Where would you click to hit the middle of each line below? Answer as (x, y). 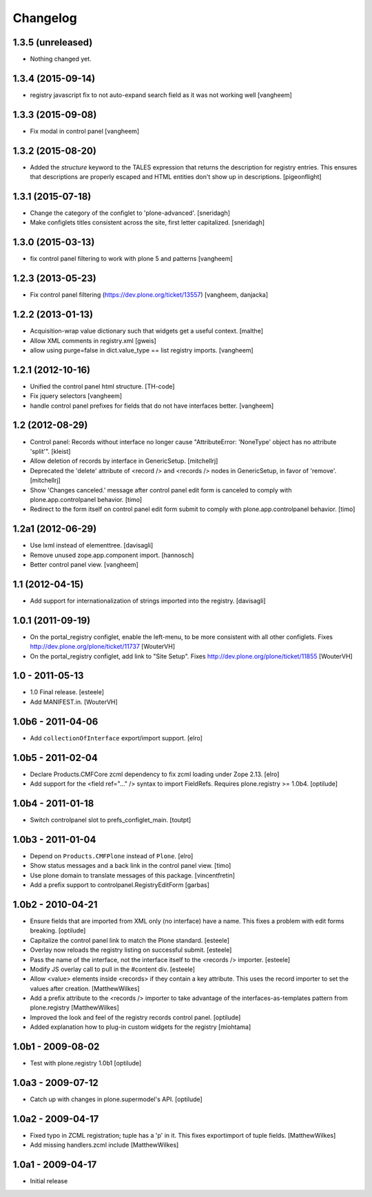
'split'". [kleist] (50, 451)
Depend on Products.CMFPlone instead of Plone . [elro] (112, 856)
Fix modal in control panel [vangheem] (85, 131)
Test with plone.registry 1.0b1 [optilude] (86, 1063)
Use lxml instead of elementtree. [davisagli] (92, 545)
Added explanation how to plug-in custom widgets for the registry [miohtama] (141, 1027)
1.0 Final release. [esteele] (67, 692)
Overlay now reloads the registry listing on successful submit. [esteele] (131, 950)
